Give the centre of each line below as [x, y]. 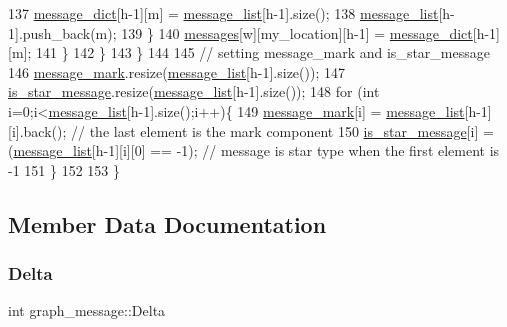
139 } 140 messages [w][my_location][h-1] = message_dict [297, 32]
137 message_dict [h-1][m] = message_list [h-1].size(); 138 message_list [223, 13]
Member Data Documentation [167, 223]
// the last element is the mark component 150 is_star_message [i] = [282, 130]
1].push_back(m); [62, 32]
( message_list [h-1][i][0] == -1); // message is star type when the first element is [254, 150]
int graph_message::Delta [87, 310]
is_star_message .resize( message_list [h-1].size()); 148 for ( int [194, 91]
